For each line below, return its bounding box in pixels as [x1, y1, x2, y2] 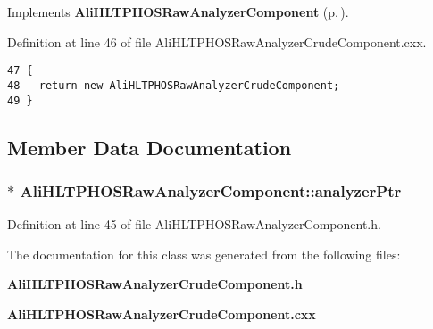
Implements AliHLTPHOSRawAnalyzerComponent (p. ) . [7, 3, 349, 21]
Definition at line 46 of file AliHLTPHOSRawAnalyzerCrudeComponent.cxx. [7, 32, 427, 51]
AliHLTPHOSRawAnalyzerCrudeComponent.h [7, 275, 303, 293]
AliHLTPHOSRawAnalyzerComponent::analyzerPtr [20, 179, 402, 202]
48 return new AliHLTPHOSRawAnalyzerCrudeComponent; [7, 78, 340, 92]
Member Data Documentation [7, 133, 292, 160]
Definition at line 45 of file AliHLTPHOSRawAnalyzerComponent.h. [7, 215, 381, 234]
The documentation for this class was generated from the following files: [7, 244, 401, 263]
